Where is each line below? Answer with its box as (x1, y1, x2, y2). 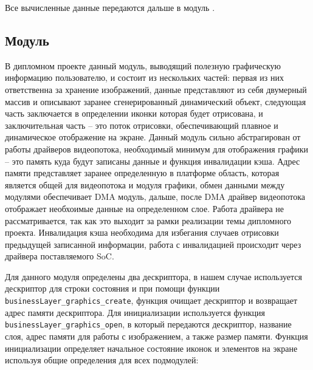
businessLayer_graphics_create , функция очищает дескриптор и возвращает (5, 294, 298, 307)
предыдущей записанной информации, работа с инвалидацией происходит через (5, 238, 301, 250)
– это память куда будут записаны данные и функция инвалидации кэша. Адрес (5, 154, 300, 167)
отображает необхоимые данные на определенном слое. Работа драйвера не (5, 202, 284, 214)
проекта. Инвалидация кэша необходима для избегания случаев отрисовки (5, 226, 279, 239)
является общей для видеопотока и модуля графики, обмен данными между (5, 178, 285, 191)
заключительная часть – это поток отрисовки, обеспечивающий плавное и (5, 118, 278, 131)
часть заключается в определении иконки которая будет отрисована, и (5, 107, 263, 120)
